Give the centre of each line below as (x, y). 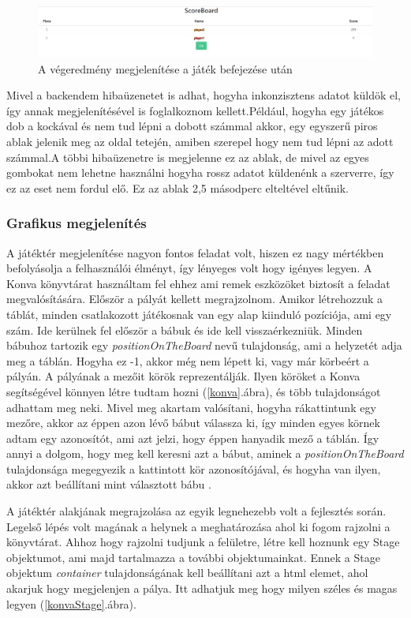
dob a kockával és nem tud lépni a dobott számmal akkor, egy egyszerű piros (192, 126)
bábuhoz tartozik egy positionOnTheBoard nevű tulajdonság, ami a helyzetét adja (204, 345)
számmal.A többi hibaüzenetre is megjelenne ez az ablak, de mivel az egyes (188, 157)
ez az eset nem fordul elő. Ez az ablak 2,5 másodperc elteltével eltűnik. (177, 187)
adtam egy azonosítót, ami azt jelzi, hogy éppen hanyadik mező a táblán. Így (193, 438)
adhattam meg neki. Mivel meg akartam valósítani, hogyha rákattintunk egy (191, 407)
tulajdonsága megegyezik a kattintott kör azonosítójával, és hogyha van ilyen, (194, 468)
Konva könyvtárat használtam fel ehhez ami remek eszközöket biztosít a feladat (198, 283)
